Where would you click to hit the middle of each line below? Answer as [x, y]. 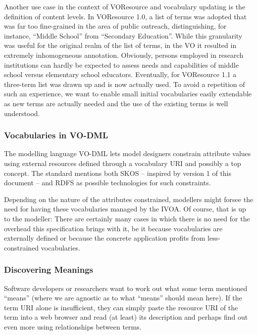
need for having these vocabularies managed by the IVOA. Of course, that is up [125, 209]
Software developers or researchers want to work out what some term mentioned [126, 288]
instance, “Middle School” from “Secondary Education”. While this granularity [123, 35]
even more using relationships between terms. [73, 326]
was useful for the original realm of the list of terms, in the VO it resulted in [120, 45]
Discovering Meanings [49, 270]
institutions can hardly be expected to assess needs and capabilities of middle [121, 64]
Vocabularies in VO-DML [56, 135]
